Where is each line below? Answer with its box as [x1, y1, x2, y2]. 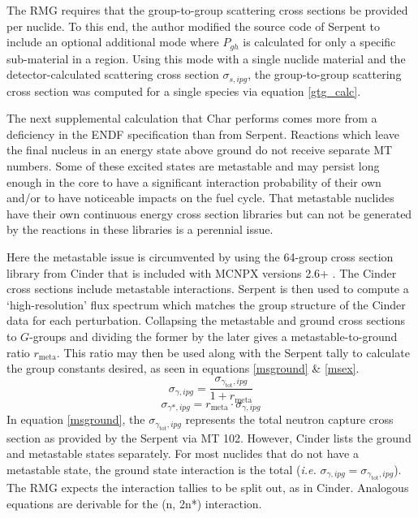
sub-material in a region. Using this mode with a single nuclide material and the [6, 50, 406, 67]
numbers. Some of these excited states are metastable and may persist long [6, 158, 380, 175]
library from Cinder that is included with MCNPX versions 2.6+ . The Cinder [6, 264, 397, 281]
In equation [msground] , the [6, 411, 145, 428]
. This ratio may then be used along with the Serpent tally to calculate [56, 343, 410, 360]
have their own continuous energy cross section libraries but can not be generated [6, 205, 412, 222]
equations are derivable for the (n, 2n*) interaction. [6, 494, 262, 512]
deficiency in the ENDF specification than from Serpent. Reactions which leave [6, 125, 400, 142]
